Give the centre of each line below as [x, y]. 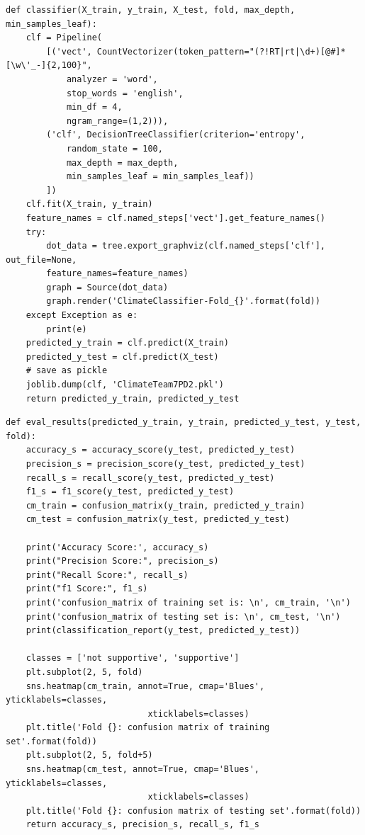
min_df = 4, [94, 107]
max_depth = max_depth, [122, 163]
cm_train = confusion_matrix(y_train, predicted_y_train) [165, 505]
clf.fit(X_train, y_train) [89, 204]
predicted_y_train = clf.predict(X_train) [127, 343]
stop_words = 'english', [125, 93]
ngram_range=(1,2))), [117, 121]
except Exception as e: [82, 316]
